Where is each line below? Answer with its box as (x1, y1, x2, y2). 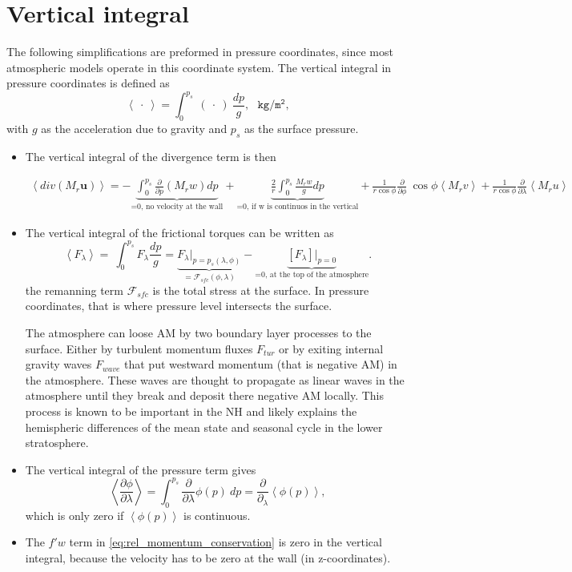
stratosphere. (25, 434, 89, 451)
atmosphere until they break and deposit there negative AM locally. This (25, 387, 384, 404)
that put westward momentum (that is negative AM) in (124, 356, 397, 373)
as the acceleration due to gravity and (41, 120, 228, 137)
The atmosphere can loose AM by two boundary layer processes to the (25, 324, 372, 341)
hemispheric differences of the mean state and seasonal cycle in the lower (25, 418, 383, 435)
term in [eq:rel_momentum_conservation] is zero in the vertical (69, 534, 382, 550)
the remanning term (25, 281, 123, 298)
